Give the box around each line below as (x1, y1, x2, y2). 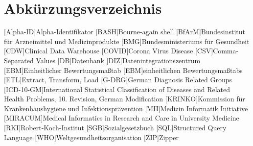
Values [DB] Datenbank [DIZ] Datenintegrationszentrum (36, 55, 201, 65)
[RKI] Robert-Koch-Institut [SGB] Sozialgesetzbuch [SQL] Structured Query (4, 122, 227, 133)
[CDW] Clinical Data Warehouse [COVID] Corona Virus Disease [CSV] (4, 46, 213, 56)
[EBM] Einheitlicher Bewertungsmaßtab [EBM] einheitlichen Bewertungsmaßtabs (4, 65, 243, 75)
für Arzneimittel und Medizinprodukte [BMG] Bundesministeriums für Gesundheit (4, 36, 250, 46)
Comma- (213, 46, 239, 56)
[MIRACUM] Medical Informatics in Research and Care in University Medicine (4, 113, 239, 123)
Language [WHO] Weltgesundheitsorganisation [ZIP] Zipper (4, 132, 179, 142)
